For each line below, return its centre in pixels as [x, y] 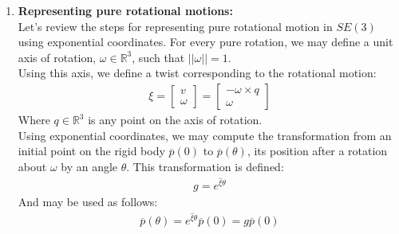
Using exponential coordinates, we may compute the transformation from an [205, 135]
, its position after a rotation [317, 151]
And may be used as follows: [88, 202]
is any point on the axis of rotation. [175, 119]
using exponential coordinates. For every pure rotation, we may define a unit [205, 42]
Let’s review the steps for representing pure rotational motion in [175, 26]
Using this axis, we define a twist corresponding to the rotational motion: [197, 73]
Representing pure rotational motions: [125, 10]
